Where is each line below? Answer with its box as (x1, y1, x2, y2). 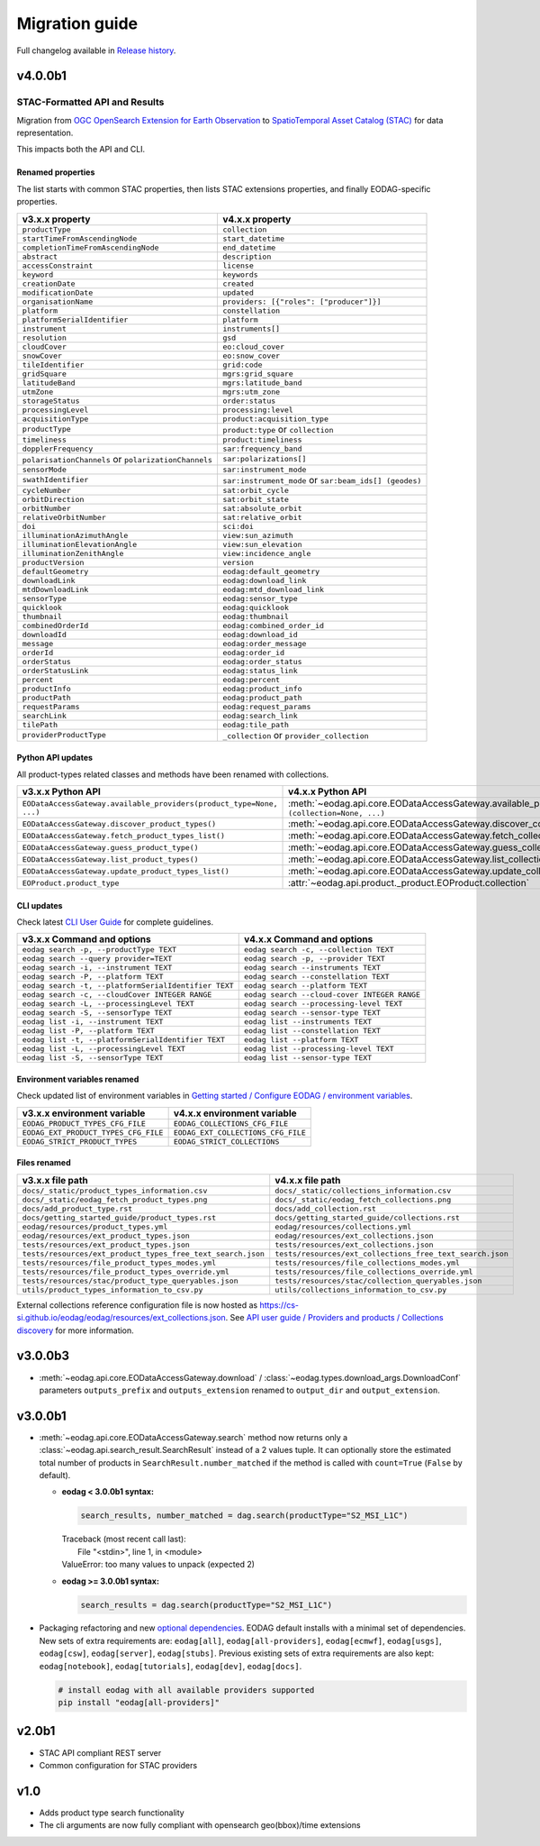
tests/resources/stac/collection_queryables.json (274, 1275, 482, 1285)
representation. (16, 127, 74, 139)
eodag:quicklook (221, 602, 290, 612)
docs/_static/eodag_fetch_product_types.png (22, 1194, 208, 1204)
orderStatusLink (22, 665, 89, 675)
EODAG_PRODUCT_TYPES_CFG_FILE (22, 1119, 146, 1129)
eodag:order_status (221, 656, 302, 666)
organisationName (22, 297, 94, 306)
